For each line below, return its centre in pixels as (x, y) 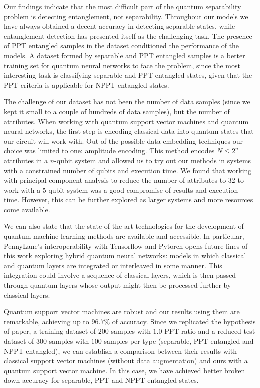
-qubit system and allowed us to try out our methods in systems (153, 160)
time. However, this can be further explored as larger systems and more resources (129, 199)
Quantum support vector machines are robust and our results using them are (122, 311)
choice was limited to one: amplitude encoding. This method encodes (109, 151)
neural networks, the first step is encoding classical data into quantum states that (129, 131)
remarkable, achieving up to (47, 321)
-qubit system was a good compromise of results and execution (142, 190)
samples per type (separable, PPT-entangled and (179, 341)
